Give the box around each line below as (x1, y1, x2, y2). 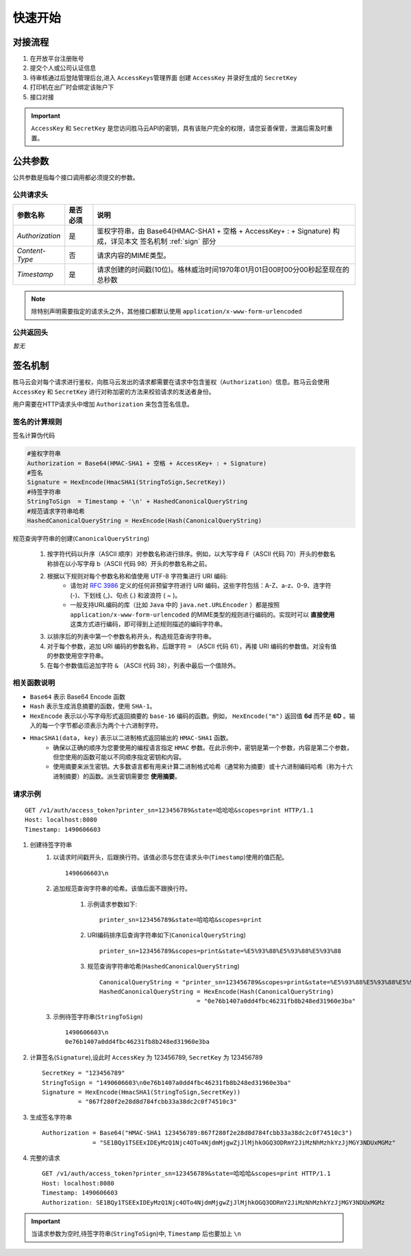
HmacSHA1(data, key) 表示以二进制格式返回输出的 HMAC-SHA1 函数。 (29, 734, 232, 742)
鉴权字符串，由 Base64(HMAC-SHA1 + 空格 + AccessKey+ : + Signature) (97, 226, 332, 235)
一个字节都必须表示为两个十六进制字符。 (47, 721, 162, 729)
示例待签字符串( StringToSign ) (53, 1012, 143, 1021)
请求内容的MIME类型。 (97, 251, 171, 260)
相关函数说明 (12, 678, 55, 688)
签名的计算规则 (12, 417, 62, 426)
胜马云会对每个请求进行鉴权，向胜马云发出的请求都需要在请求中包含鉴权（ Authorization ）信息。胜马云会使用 (12, 378, 330, 386)
